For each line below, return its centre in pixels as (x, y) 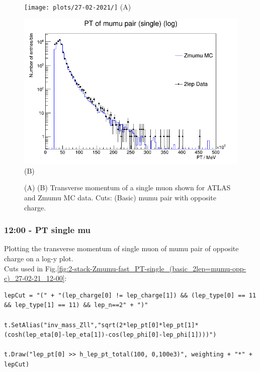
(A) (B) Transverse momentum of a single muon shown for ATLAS (127, 188)
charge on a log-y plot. (39, 258)
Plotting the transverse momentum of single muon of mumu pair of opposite (121, 248)
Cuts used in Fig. (31, 268)
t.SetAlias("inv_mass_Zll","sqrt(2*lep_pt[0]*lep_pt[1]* (101, 325)
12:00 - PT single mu (48, 230)
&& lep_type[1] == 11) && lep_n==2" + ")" (76, 305)
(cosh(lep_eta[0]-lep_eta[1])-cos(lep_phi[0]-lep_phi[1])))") (110, 335)
